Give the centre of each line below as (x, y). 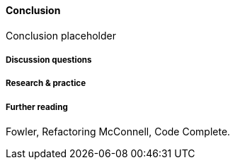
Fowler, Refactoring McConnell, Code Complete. (118, 132)
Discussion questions (49, 60)
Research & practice (46, 84)
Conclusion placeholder (61, 35)
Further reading (37, 107)
